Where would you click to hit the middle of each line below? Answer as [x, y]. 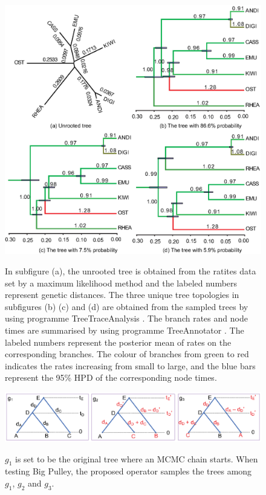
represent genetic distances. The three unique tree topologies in [122, 295]
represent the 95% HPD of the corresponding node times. [111, 377]
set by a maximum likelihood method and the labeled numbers [121, 283]
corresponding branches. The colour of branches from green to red [127, 354]
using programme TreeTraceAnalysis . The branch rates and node [126, 318]
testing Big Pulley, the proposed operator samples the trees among [128, 471]
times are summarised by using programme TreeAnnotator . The [125, 330]
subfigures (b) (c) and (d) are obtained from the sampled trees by [127, 306]
